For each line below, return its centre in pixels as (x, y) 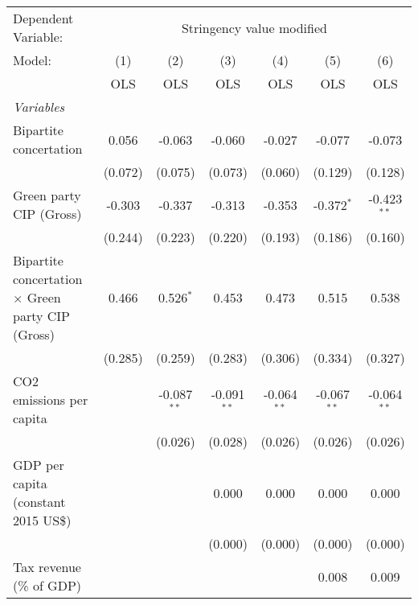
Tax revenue (47, 567)
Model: (33, 60)
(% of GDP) (47, 585)
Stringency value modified (254, 27)
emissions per (51, 399)
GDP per (39, 465)
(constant (39, 502)
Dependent (43, 18)
